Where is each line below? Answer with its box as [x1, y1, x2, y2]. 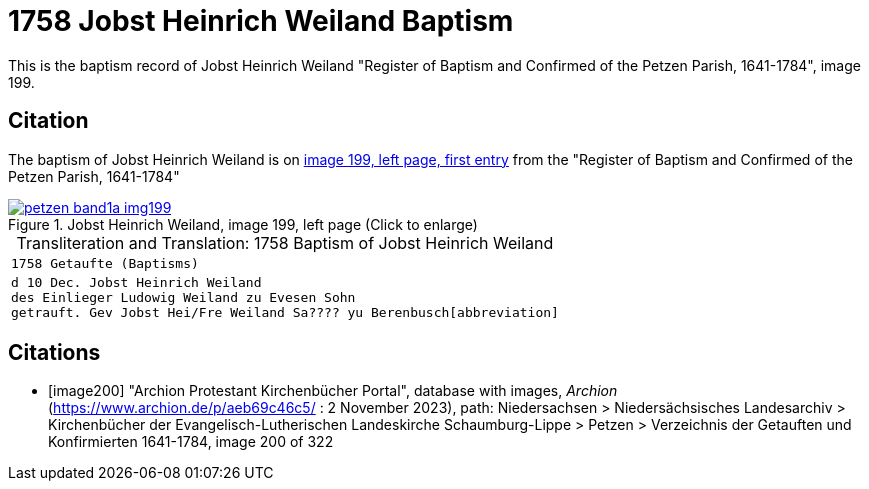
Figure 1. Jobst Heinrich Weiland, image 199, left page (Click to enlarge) [8, 215, 478, 233]
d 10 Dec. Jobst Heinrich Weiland [11, 274, 262, 290]
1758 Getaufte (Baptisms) [11, 255, 199, 271]
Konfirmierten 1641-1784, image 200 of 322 [48, 433, 334, 451]
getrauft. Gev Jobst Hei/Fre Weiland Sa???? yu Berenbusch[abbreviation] [11, 304, 559, 320]
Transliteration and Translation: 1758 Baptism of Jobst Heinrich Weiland [16, 232, 554, 253]
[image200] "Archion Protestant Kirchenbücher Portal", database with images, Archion [48, 382, 618, 400]
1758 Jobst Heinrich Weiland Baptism [8, 4, 514, 38]
